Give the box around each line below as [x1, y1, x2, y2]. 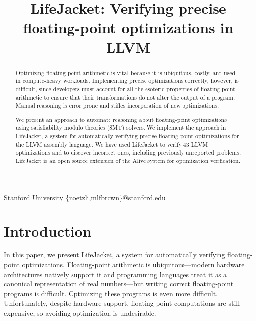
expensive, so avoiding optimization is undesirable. [4, 307, 156, 318]
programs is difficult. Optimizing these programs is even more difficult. [4, 288, 218, 298]
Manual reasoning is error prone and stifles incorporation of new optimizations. [15, 101, 219, 110]
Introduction [4, 221, 92, 241]
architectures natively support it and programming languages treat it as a [4, 269, 227, 279]
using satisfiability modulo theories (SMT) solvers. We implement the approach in [15, 123, 226, 132]
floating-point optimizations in [23, 17, 234, 38]
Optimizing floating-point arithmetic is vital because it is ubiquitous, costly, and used [15, 68, 236, 77]
